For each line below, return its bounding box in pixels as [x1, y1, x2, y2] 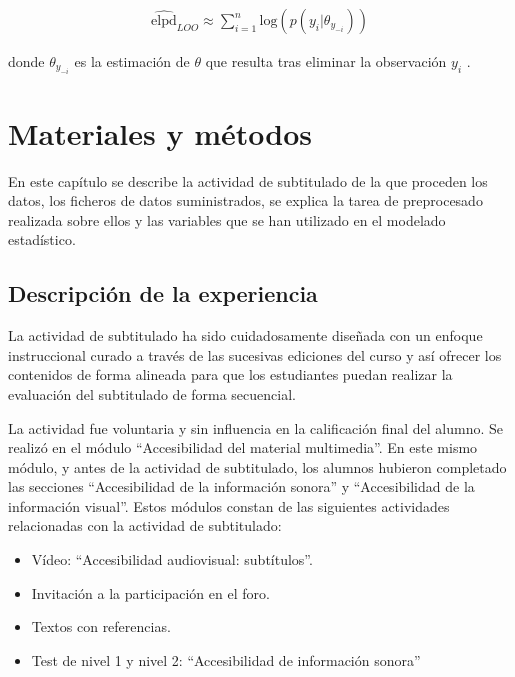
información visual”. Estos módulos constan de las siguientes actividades [8, 495, 450, 516]
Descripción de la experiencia [8, 278, 318, 309]
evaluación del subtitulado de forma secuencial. [8, 383, 296, 404]
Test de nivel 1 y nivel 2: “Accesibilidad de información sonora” [31, 649, 421, 670]
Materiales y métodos [8, 112, 312, 153]
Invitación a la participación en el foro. [31, 582, 270, 603]
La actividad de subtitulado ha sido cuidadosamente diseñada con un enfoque [8, 325, 483, 346]
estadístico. [8, 229, 76, 250]
